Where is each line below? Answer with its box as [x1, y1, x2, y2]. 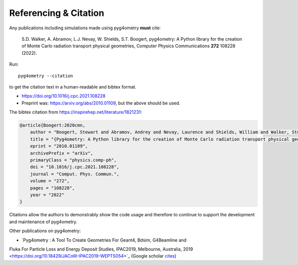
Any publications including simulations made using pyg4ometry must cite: [9, 25, 161, 31]
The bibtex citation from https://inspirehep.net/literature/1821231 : [9, 109, 143, 115]
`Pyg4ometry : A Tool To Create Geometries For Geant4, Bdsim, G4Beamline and [21, 237, 187, 243]
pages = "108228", [30, 185, 75, 191]
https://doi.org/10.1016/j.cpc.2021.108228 [21, 93, 106, 99]
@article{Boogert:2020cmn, [19, 122, 85, 128]
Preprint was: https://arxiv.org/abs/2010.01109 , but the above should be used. [21, 100, 181, 106]
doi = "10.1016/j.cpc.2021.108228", [30, 164, 119, 170]
